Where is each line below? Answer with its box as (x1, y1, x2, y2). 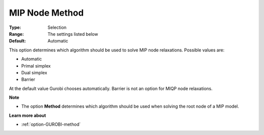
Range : (9, 31, 24, 37)
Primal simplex (21, 63, 51, 68)
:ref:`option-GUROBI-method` (21, 121, 81, 127)
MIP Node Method (9, 7, 84, 18)
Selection (47, 24, 67, 30)
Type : (9, 24, 22, 30)
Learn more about (9, 112, 46, 118)
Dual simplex (21, 69, 47, 75)
